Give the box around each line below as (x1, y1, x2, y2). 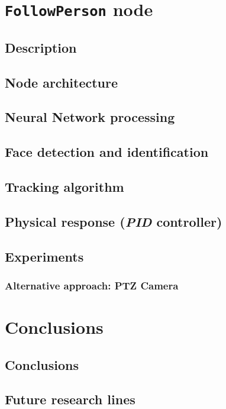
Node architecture (5, 73, 118, 91)
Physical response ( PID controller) (5, 212, 222, 230)
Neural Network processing (5, 108, 175, 126)
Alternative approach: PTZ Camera (5, 278, 179, 292)
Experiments (5, 247, 84, 265)
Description (5, 38, 77, 56)
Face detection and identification (5, 143, 209, 161)
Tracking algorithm (5, 178, 124, 196)
